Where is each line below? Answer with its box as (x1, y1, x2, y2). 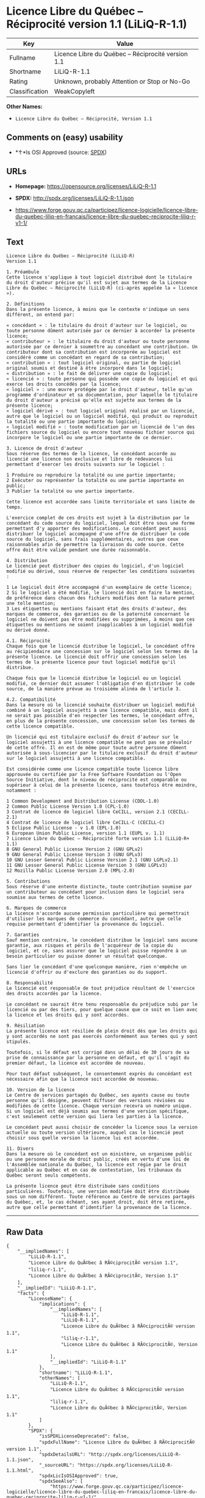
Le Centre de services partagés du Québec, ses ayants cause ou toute (6, 1092, 190, 1098)
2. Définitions (6, 301, 45, 307)
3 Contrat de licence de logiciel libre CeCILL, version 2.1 (6, 809, 165, 815)
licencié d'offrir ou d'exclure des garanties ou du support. (6, 970, 168, 976)
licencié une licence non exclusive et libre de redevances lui (6, 456, 173, 462)
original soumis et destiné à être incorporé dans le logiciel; (6, 365, 173, 371)
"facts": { (17, 1290, 45, 1296)
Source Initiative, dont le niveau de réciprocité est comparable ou (6, 777, 187, 783)
